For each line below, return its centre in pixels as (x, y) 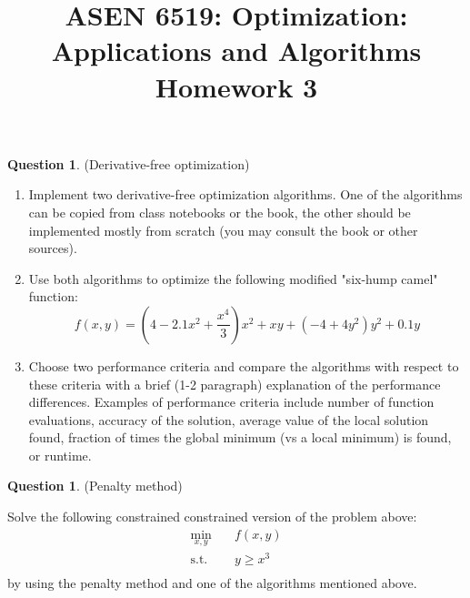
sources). (53, 248)
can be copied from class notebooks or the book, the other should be (220, 212)
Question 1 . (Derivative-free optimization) (129, 163)
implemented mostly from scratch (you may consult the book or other (223, 230)
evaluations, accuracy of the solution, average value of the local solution (229, 419)
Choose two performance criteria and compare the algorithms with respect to (244, 365)
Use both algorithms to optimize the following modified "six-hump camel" (233, 278)
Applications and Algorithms (236, 51)
